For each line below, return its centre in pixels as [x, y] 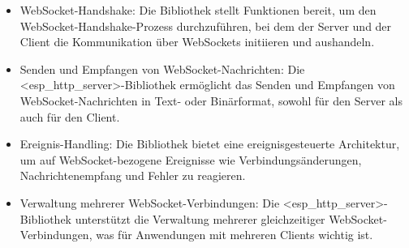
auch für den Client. [70, 116]
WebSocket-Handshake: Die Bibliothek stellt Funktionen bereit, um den [198, 10]
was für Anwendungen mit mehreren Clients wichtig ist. [235, 235]
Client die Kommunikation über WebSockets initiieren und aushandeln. [197, 42]
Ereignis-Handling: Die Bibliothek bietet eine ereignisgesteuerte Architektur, [210, 144]
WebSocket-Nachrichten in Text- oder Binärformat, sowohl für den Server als [211, 100]
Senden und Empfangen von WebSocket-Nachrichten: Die [162, 68]
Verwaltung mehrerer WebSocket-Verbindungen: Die [150, 202]
